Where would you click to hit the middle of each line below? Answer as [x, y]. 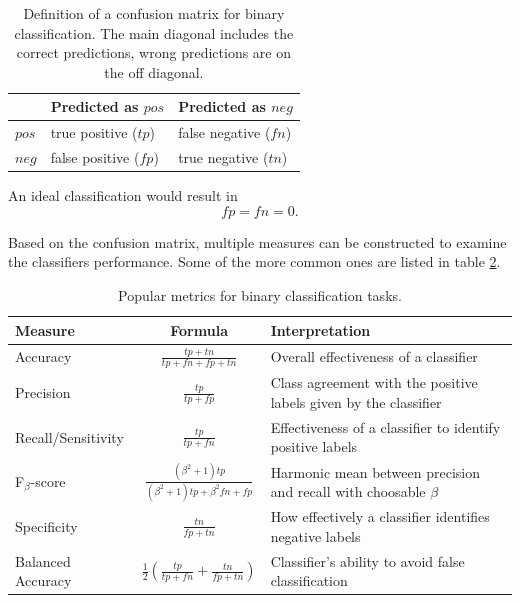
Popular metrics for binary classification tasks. [260, 294]
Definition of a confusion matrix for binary [154, 13]
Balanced [43, 560]
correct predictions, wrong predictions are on [153, 52]
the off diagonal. [154, 71]
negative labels [315, 535]
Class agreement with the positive [374, 382]
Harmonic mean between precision [375, 471]
